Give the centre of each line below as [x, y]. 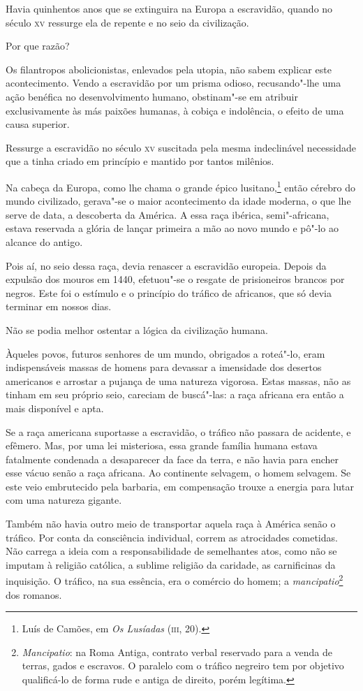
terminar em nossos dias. [59, 306]
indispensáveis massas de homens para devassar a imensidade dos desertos [164, 367]
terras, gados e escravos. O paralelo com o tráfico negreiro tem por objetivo [183, 665]
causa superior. [38, 124]
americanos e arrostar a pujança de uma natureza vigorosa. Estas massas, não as [178, 380]
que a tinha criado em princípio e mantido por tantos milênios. [140, 161]
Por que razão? [38, 46]
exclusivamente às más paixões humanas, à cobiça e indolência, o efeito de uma [175, 110]
